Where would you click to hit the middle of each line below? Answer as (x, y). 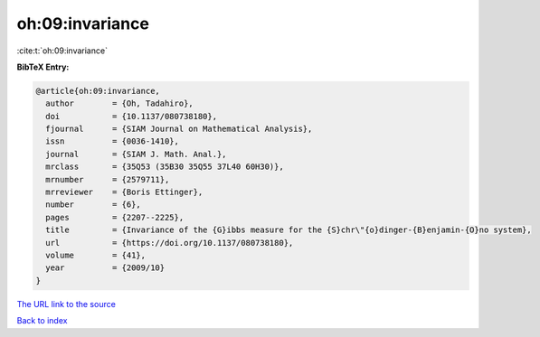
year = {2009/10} (105, 268)
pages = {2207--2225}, (115, 217)
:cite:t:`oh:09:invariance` (62, 51)
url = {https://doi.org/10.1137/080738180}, (170, 243)
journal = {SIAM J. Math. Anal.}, (136, 154)
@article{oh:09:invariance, (98, 91)
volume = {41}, (96, 255)
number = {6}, (94, 205)
